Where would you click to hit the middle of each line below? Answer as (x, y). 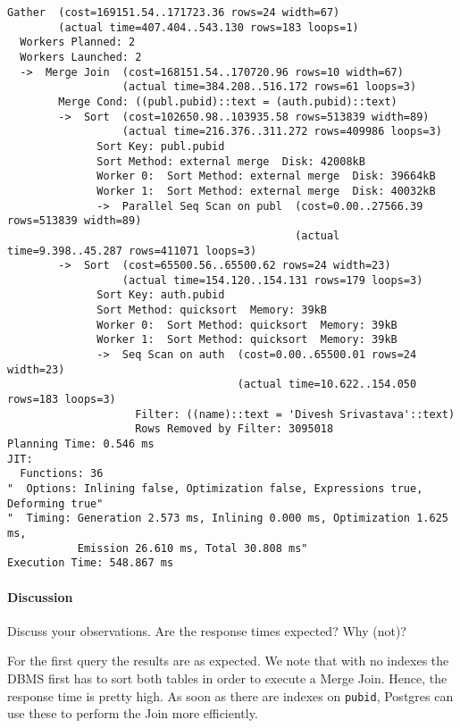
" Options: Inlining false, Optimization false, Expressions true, (215, 489)
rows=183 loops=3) (62, 400)
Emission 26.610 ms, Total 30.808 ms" (192, 548)
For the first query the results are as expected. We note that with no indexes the (228, 661)
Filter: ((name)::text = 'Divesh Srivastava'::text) (295, 414)
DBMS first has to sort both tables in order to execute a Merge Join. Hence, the (227, 678)
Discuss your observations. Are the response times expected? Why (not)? (207, 630)
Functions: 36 (62, 474)
